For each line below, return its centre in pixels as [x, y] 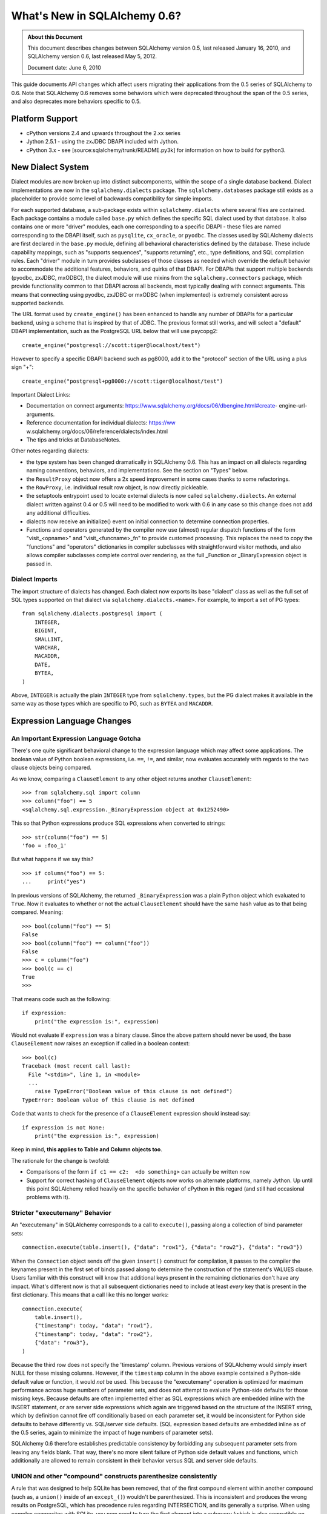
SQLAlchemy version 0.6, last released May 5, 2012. [92, 56]
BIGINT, [46, 631]
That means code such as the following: [61, 999]
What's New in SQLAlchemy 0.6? [96, 16]
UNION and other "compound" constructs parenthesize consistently [114, 1476]
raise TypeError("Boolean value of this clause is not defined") [134, 1091]
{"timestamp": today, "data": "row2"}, [94, 1334]
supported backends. [38, 303]
